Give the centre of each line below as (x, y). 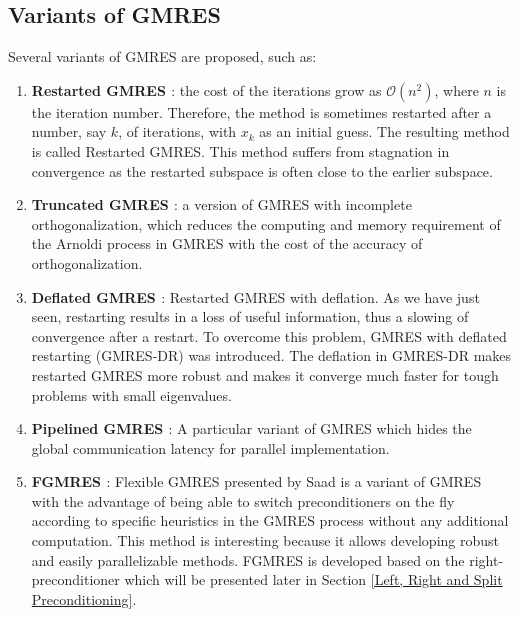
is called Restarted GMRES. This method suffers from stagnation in (240, 150)
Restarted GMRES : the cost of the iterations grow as (206, 89)
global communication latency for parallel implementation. (210, 447)
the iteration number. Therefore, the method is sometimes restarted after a (261, 111)
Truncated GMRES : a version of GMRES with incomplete (221, 204)
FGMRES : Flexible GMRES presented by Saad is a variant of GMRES (256, 481)
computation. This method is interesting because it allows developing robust (265, 540)
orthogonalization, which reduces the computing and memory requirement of (266, 223)
